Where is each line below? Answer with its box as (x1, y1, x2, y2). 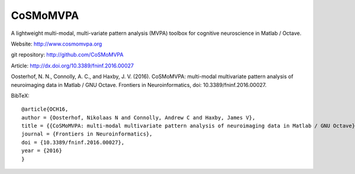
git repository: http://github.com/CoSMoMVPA (11, 51, 124, 59)
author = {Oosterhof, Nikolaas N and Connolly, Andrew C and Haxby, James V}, (21, 114, 256, 121)
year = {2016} (21, 147, 62, 154)
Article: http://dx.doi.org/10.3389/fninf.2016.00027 (11, 62, 134, 69)
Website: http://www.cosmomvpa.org (11, 40, 102, 47)
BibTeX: (11, 92, 30, 99)
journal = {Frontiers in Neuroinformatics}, (21, 131, 153, 137)
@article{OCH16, (21, 106, 69, 112)
